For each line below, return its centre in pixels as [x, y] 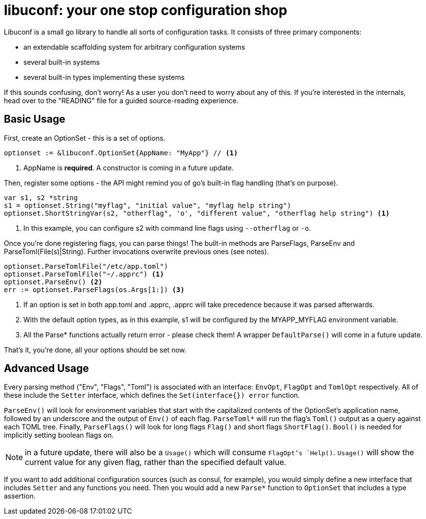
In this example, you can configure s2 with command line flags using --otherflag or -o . [167, 228]
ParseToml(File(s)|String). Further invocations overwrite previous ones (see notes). [137, 251]
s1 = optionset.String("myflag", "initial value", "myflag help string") [148, 205]
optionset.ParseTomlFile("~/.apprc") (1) [84, 274]
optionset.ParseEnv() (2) [53, 282]
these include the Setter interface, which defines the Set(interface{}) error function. [152, 395]
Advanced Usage [46, 369]
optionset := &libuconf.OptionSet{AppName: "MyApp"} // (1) [121, 153]
